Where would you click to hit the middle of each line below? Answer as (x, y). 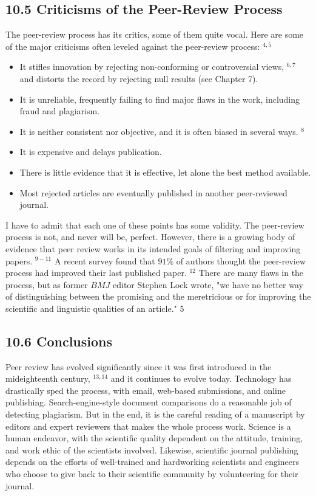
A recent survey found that (105, 260)
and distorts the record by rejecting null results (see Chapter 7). (139, 78)
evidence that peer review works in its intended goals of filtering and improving (153, 248)
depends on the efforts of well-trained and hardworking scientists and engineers (153, 462)
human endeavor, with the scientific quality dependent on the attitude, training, (154, 438)
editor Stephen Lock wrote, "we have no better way (208, 284)
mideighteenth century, (48, 378)
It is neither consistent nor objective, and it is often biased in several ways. (159, 131)
